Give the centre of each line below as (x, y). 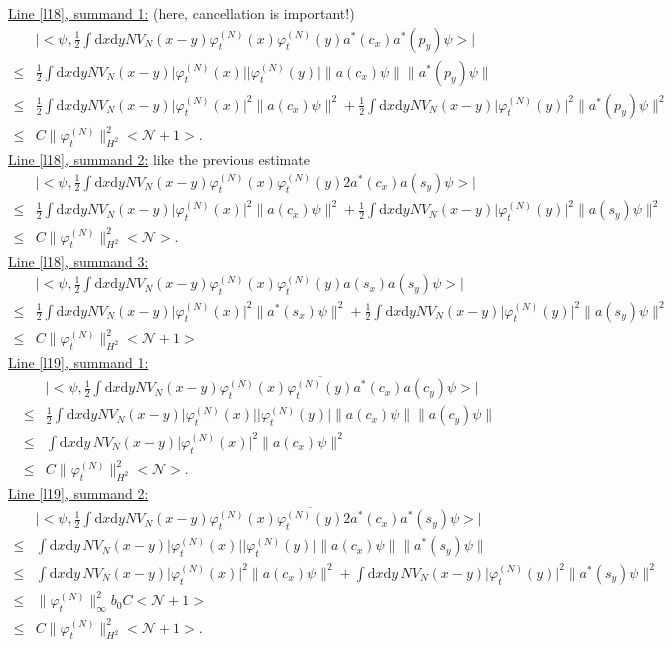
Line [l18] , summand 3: (78, 260)
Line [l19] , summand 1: (78, 361)
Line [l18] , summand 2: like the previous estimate (159, 159)
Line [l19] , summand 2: (78, 492)
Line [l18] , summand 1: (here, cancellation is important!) (181, 13)
